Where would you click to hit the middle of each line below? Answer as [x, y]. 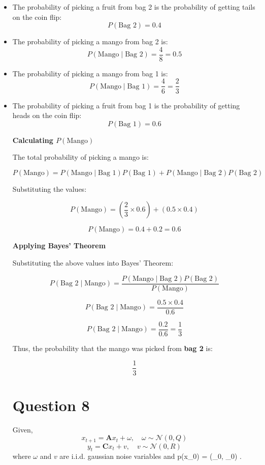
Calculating [33, 140]
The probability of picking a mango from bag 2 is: [90, 41]
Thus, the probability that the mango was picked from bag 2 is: [112, 348]
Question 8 [51, 405]
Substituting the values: [49, 188]
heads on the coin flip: [47, 115]
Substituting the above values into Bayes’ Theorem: [93, 263]
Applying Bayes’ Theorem [59, 245]
